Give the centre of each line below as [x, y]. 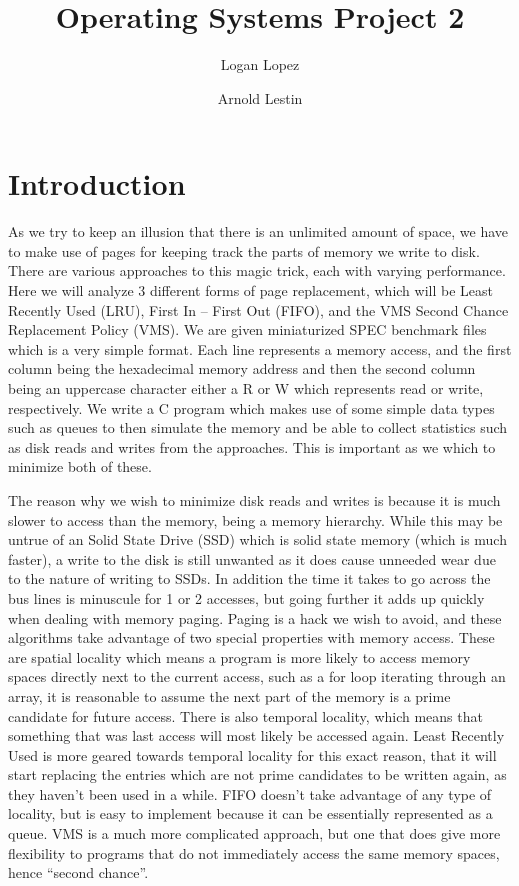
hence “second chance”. [78, 872]
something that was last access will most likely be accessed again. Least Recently [256, 735]
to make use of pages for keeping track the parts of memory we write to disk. [244, 250]
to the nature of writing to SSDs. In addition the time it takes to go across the [249, 578]
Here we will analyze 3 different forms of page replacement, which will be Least [250, 290]
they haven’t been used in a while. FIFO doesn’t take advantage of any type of [250, 793]
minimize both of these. [80, 466]
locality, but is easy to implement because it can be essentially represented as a [250, 813]
